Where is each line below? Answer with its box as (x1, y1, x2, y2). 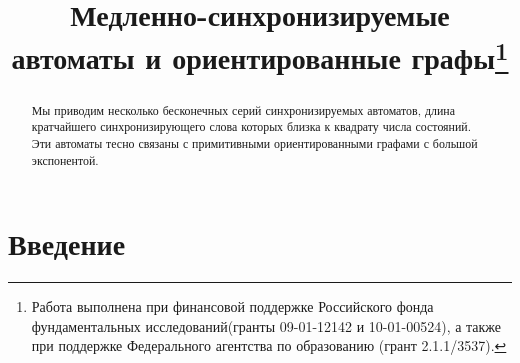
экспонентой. (31, 151, 99, 168)
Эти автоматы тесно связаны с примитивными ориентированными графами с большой (31, 135, 478, 151)
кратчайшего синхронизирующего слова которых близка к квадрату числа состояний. (31, 118, 471, 135)
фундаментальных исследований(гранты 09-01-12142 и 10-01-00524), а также (31, 315, 502, 336)
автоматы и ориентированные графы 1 (11, 33, 509, 78)
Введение (8, 223, 126, 264)
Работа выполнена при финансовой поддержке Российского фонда (31, 296, 434, 317)
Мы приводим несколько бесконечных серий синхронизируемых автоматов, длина (31, 101, 455, 118)
